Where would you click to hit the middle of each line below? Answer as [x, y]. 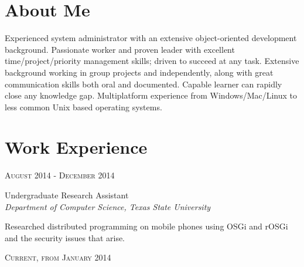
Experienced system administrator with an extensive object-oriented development [151, 38]
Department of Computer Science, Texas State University [108, 206]
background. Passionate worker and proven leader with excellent [120, 49]
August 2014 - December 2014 [60, 175]
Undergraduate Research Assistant [67, 195]
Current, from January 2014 [58, 257]
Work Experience [76, 147]
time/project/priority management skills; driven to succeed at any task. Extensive [152, 61]
